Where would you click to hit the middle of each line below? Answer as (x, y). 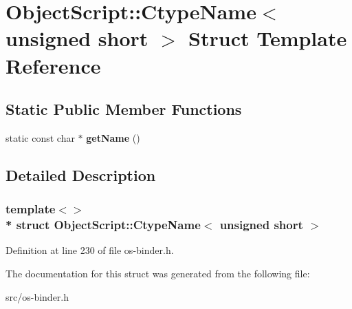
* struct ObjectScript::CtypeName (103, 225)
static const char (40, 137)
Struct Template (268, 38)
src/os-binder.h (37, 296)
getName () (113, 137)
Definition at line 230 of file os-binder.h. (90, 250)
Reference (53, 65)
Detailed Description (81, 174)
